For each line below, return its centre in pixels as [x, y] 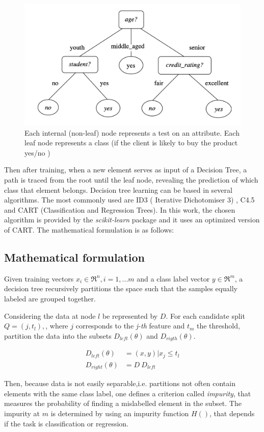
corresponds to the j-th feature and [130, 326]
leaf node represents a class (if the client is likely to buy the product [131, 143]
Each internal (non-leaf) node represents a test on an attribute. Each [132, 132]
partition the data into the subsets [58, 335]
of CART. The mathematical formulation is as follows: [89, 230]
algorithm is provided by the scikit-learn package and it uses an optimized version [132, 220]
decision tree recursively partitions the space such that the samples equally [121, 288]
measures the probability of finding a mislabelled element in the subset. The [123, 403]
